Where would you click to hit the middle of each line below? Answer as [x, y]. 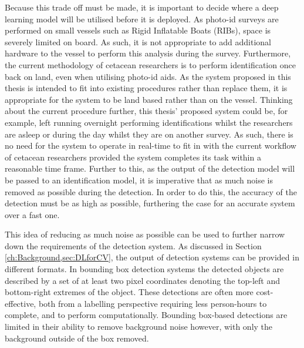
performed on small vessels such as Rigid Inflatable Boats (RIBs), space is [138, 30]
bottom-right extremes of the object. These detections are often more [129, 292]
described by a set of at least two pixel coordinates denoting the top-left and [142, 280]
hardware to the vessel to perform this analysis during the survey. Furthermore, [148, 53]
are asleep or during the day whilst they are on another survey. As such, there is [149, 134]
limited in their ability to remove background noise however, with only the [139, 327]
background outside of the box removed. [77, 338]
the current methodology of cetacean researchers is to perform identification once [150, 64]
